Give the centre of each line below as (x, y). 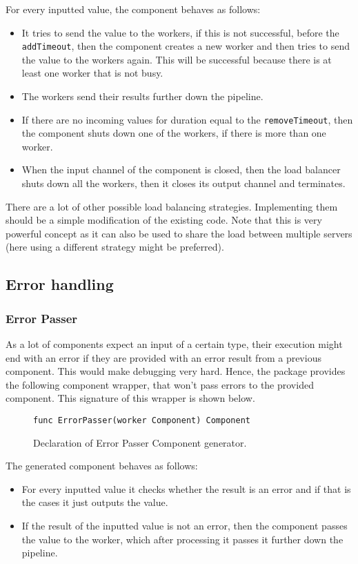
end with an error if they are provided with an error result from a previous (163, 357)
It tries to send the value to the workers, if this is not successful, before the (180, 32)
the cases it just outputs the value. (95, 502)
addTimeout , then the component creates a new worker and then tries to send (186, 46)
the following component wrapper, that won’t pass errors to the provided (160, 384)
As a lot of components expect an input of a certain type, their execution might (174, 344)
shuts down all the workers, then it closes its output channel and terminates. (183, 183)
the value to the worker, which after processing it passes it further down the (182, 539)
